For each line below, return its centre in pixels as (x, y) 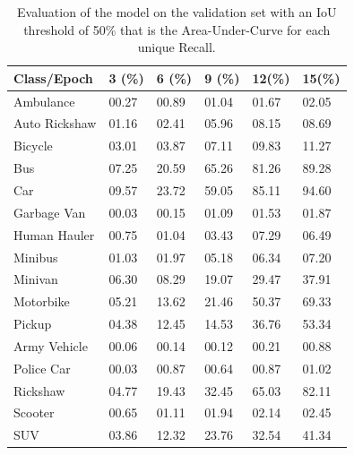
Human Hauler (54, 234)
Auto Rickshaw (55, 123)
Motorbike (42, 301)
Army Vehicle (51, 345)
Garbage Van (50, 212)
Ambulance (44, 101)
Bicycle (33, 146)
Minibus (36, 257)
